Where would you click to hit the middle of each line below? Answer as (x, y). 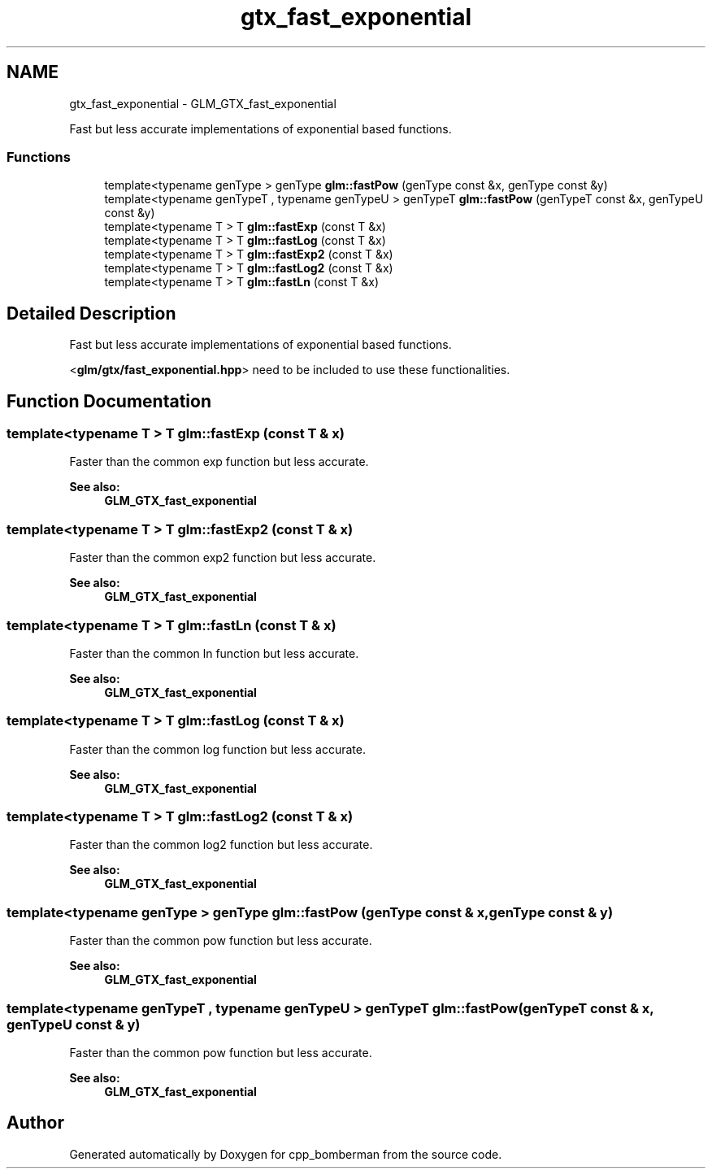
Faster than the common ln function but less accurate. (214, 653)
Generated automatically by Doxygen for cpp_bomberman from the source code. (286, 1154)
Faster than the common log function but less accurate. (217, 749)
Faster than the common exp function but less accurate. (219, 462)
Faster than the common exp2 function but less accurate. (223, 558)
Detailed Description (91, 313)
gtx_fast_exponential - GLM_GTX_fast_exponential (203, 103)
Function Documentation (109, 401)
